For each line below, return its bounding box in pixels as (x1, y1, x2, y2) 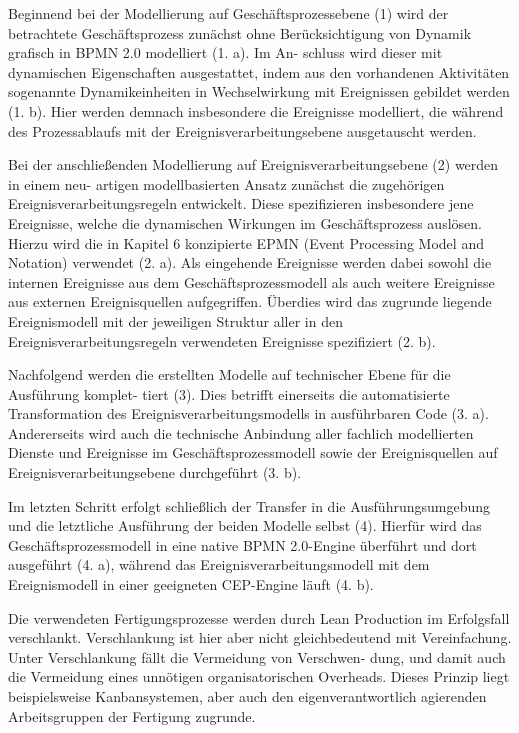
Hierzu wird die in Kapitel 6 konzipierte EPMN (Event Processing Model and (8, 232, 484, 253)
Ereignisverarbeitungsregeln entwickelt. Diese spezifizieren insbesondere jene (8, 193, 474, 214)
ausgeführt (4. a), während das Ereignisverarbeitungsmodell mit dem (8, 554, 430, 575)
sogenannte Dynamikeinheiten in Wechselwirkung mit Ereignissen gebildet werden (8, 81, 510, 102)
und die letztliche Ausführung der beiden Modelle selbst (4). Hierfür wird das (8, 515, 482, 536)
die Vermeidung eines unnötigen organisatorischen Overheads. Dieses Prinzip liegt (8, 666, 510, 687)
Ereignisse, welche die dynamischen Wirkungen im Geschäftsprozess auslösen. (8, 212, 482, 233)
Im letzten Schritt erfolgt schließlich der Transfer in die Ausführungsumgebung (8, 495, 491, 516)
